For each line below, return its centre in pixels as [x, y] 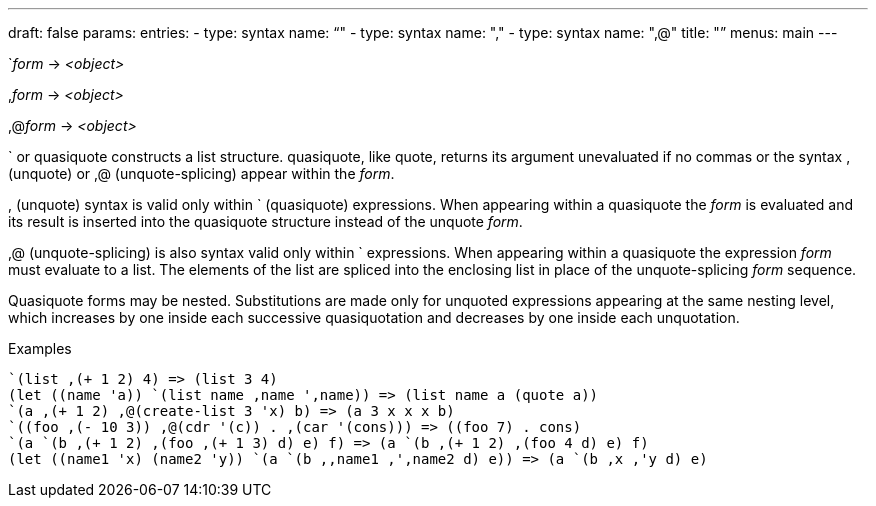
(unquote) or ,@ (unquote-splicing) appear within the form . [201, 173]
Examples [40, 348]
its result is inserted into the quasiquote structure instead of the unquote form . [265, 221]
